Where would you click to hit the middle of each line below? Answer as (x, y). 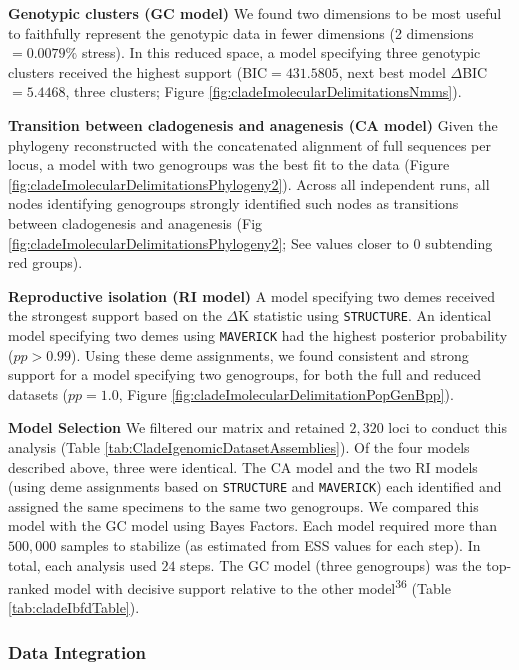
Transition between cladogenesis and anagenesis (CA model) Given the (253, 124)
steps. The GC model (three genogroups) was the (331, 564)
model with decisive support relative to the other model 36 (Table (252, 586)
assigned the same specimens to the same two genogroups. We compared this (243, 505)
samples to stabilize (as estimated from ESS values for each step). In (270, 545)
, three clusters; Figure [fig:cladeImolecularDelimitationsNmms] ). (263, 91)
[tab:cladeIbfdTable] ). (74, 607)
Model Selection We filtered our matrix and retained (176, 427)
